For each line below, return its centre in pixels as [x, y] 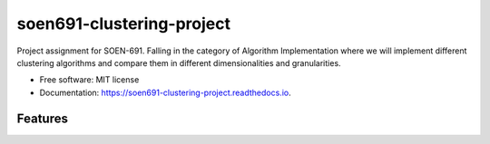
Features [42, 118]
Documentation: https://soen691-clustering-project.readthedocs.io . [165, 92]
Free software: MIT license [89, 80]
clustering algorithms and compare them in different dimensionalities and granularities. [179, 62]
